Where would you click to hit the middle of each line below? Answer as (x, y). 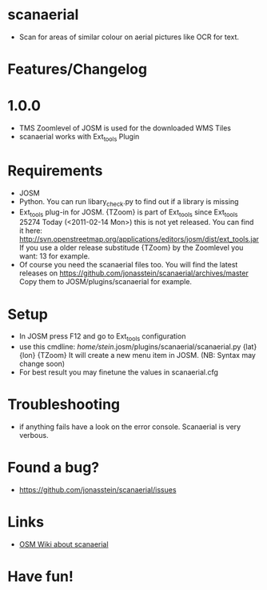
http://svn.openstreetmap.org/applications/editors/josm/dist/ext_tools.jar (139, 239)
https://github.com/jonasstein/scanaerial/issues (98, 490)
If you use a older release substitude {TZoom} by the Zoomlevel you (131, 248)
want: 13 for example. (54, 256)
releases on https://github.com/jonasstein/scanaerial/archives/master (133, 273)
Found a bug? (54, 468)
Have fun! (40, 577)
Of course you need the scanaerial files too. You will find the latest (128, 265)
